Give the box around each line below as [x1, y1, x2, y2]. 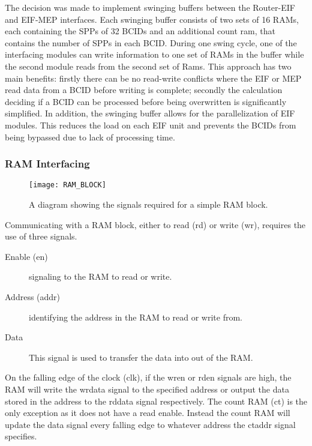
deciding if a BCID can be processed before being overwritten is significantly [5, 95, 287, 107]
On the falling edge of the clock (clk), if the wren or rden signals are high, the [5, 371, 292, 384]
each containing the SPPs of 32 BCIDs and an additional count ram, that [5, 25, 275, 37]
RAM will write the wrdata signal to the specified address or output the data [5, 382, 289, 395]
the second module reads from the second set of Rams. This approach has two [5, 59, 292, 72]
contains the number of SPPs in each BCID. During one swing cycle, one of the [5, 36, 297, 49]
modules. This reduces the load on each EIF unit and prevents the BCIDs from [5, 118, 296, 131]
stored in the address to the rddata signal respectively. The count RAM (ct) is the [5, 394, 308, 407]
